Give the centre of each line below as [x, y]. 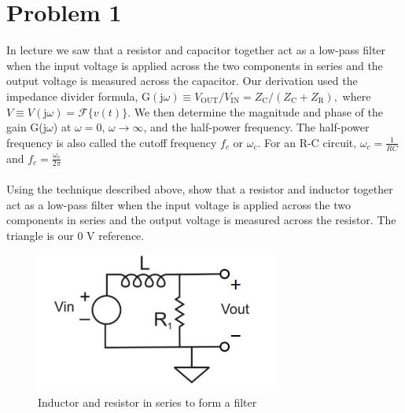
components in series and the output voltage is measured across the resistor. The [201, 220]
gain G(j [27, 127]
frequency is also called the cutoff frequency [112, 142]
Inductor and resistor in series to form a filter [147, 402]
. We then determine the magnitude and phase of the [255, 111]
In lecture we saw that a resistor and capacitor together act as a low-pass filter [196, 50]
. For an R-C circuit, [307, 142]
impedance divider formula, [72, 96]
